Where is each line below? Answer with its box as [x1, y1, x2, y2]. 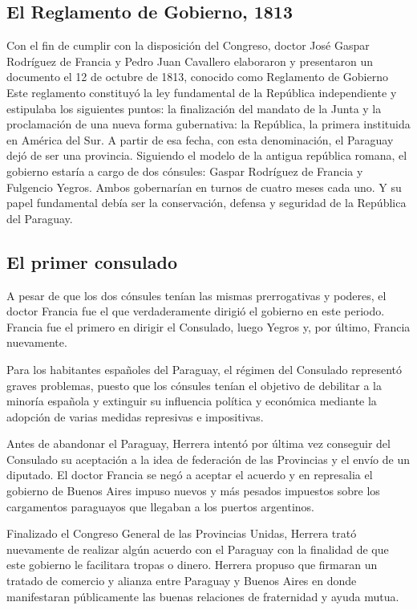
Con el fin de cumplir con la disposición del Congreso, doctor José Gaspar [6, 37, 370, 54]
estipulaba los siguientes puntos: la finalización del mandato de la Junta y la [6, 100, 382, 116]
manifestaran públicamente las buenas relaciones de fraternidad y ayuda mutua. [6, 588, 399, 604]
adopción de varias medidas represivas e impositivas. [6, 408, 264, 425]
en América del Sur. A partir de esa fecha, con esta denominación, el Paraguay [6, 131, 394, 148]
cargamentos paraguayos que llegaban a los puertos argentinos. [6, 498, 314, 514]
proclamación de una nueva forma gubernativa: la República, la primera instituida [6, 116, 411, 132]
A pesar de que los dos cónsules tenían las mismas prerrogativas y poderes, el [6, 287, 387, 303]
